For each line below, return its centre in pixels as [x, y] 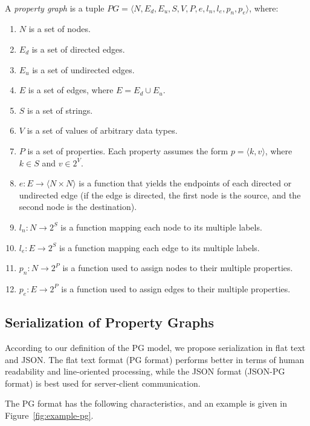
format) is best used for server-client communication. [103, 383]
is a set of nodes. [60, 29]
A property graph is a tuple [55, 8]
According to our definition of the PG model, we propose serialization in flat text [155, 347]
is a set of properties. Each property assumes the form [128, 150]
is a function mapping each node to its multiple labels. [161, 227]
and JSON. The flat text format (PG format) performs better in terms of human [155, 359]
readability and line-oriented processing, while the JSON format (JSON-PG [145, 371]
